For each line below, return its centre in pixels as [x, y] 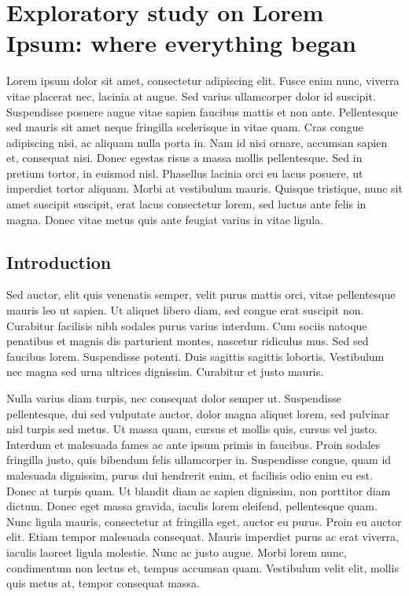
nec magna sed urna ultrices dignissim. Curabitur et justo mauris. [165, 372]
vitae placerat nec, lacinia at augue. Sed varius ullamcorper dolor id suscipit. [191, 96]
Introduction [59, 261]
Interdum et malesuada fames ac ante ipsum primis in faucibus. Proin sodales [193, 444]
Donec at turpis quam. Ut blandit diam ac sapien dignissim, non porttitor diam [199, 490]
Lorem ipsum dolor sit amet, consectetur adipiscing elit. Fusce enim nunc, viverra [203, 81]
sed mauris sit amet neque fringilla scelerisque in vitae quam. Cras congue [185, 127]
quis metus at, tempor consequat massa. [103, 583]
